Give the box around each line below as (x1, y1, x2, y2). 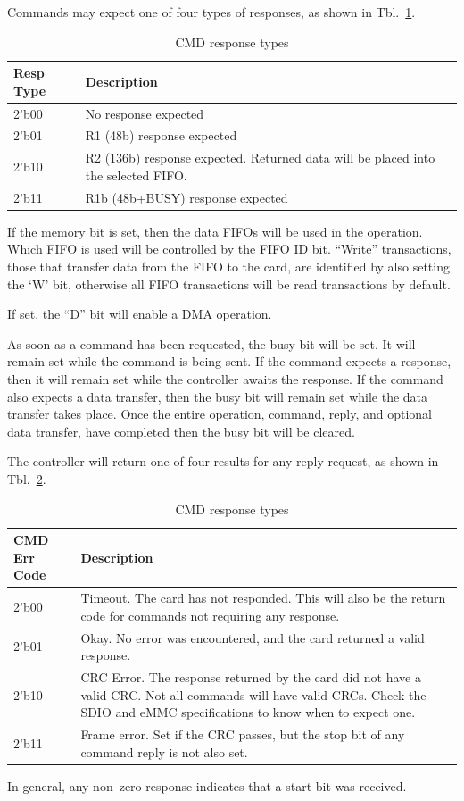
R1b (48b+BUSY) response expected (85, 188, 288, 206)
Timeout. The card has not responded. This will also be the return (80, 588, 446, 607)
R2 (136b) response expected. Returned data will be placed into (85, 148, 435, 167)
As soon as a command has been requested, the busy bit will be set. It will (7, 334, 416, 353)
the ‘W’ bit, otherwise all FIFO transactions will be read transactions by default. (7, 274, 451, 293)
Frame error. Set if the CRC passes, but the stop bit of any (80, 725, 405, 744)
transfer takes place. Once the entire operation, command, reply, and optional (7, 405, 432, 423)
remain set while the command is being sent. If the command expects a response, (7, 352, 452, 371)
